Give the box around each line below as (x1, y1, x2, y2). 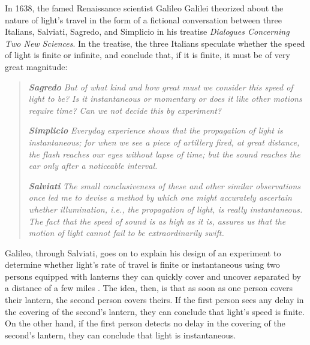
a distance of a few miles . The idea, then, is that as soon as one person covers (5, 282, 293, 294)
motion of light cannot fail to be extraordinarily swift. (28, 226, 224, 239)
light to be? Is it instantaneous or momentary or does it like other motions (28, 92, 302, 105)
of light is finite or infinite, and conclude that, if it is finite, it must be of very (5, 49, 290, 61)
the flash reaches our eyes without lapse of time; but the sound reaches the (28, 147, 300, 160)
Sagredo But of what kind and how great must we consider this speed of (28, 80, 293, 93)
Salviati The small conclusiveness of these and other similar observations (28, 179, 301, 192)
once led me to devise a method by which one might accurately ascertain (28, 191, 292, 204)
